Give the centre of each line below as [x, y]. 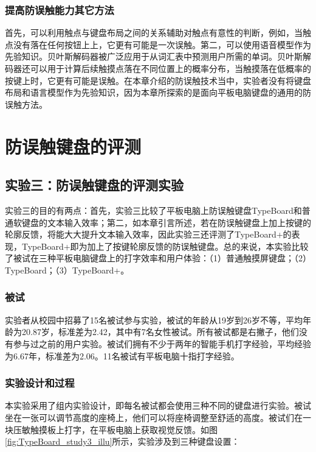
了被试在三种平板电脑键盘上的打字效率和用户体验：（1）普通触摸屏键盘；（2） [158, 258]
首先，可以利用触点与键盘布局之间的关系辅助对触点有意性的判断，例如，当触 [158, 33]
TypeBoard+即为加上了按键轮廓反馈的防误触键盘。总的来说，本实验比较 [165, 246]
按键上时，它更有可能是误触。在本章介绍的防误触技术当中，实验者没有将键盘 [158, 80]
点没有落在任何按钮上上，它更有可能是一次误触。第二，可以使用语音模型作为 [158, 44]
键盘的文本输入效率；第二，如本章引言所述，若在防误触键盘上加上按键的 [166, 222]
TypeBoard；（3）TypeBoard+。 [67, 270]
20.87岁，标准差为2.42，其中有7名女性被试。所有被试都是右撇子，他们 [160, 332]
